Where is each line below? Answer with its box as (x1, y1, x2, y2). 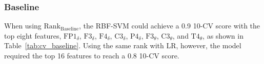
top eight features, (4, 30, 62, 41)
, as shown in (202, 30, 243, 41)
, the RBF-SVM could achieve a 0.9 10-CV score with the (79, 20, 260, 31)
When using (4, 20, 42, 31)
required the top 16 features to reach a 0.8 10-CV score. (4, 50, 179, 60)
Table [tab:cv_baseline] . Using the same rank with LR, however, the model (4, 40, 241, 51)
